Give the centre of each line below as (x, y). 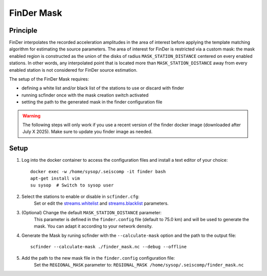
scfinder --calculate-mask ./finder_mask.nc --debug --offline (109, 247)
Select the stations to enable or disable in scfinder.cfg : (80, 196)
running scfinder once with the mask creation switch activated (85, 95)
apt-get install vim (55, 179)
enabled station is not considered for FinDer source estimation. (73, 70)
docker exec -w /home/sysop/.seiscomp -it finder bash (98, 171)
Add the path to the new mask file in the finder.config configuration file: (98, 258)
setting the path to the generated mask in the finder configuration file (92, 102)
